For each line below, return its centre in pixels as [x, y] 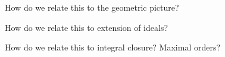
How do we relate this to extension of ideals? [87, 27]
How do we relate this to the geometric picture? [92, 7]
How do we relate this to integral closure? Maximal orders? [113, 47]
